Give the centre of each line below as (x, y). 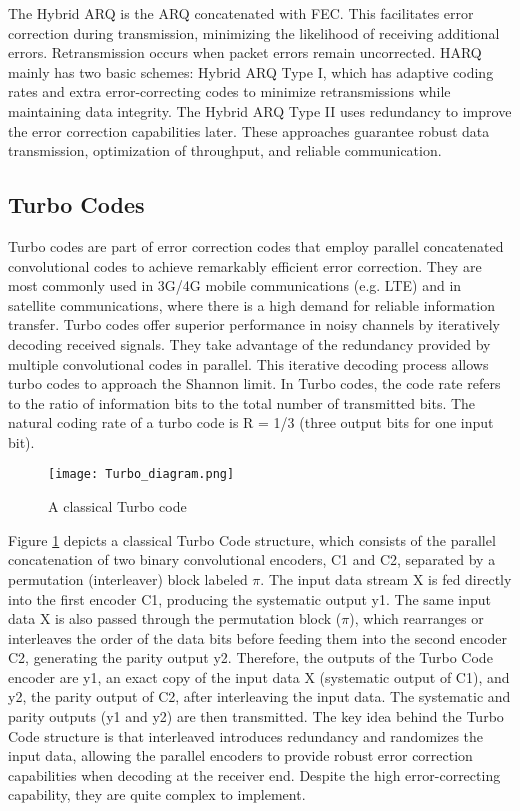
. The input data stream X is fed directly (386, 578)
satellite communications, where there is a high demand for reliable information (251, 304)
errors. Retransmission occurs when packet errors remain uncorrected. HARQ (245, 52)
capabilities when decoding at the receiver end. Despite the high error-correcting (254, 774)
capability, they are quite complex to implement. (157, 794)
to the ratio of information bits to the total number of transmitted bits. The (242, 402)
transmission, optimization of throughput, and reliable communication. (225, 150)
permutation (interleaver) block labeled (128, 578)
